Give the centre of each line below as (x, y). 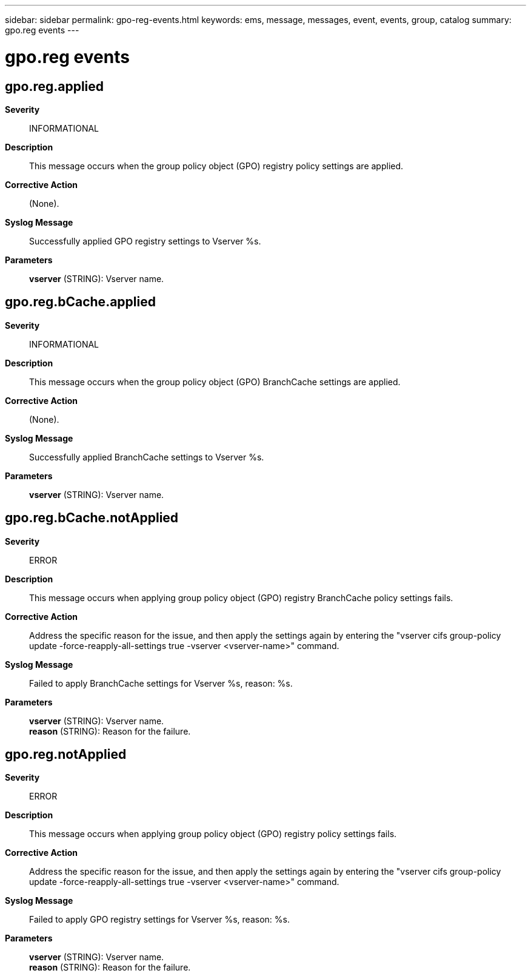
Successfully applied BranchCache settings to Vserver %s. (147, 457)
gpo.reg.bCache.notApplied (92, 518)
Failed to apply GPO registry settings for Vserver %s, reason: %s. (159, 920)
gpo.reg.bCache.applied (80, 302)
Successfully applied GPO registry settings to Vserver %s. (145, 241)
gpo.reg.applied (55, 86)
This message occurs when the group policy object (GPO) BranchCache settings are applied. (215, 382)
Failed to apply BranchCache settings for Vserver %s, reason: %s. (161, 683)
